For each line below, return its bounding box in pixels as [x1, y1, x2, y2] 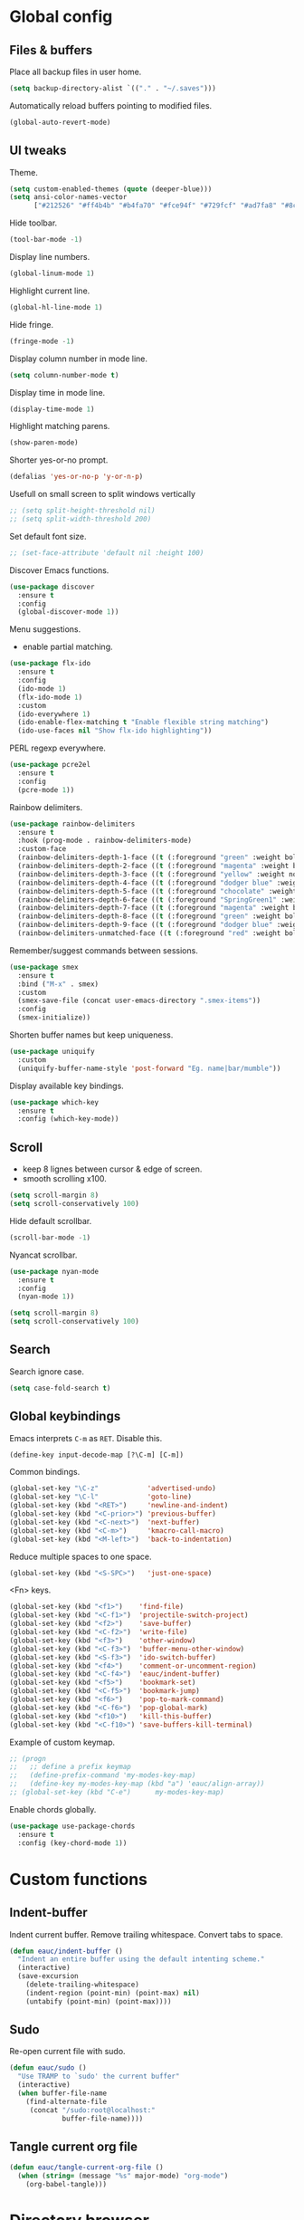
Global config [9, 6, 113, 27]
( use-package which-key [9, 1097, 100, 1106]
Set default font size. [9, 531, 88, 541]
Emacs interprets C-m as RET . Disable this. [9, 1432, 163, 1443]
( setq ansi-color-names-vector [9, 193, 128, 202]
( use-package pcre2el [9, 761, 91, 770]
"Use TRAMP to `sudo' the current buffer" [17, 2072, 180, 2081]
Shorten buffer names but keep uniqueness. [9, 1029, 174, 1040]
